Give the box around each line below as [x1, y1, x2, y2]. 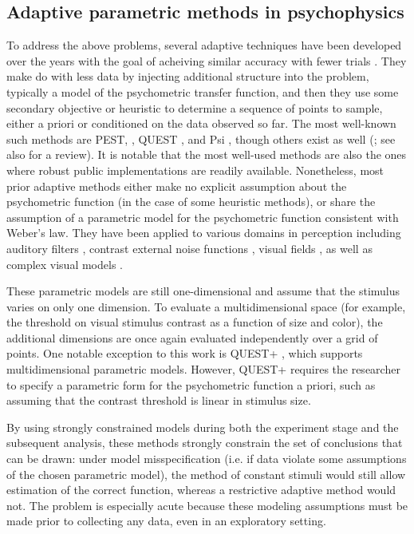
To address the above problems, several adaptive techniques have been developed [6, 37, 402, 53]
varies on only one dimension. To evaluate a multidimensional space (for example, [6, 298, 406, 314]
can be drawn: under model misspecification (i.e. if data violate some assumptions [6, 450, 407, 467]
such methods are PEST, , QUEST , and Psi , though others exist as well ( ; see [6, 130, 396, 147]
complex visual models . [6, 255, 123, 272]
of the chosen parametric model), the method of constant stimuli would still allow [6, 465, 406, 482]
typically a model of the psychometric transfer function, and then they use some [6, 83, 399, 100]
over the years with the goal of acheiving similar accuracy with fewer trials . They [6, 52, 407, 69]
